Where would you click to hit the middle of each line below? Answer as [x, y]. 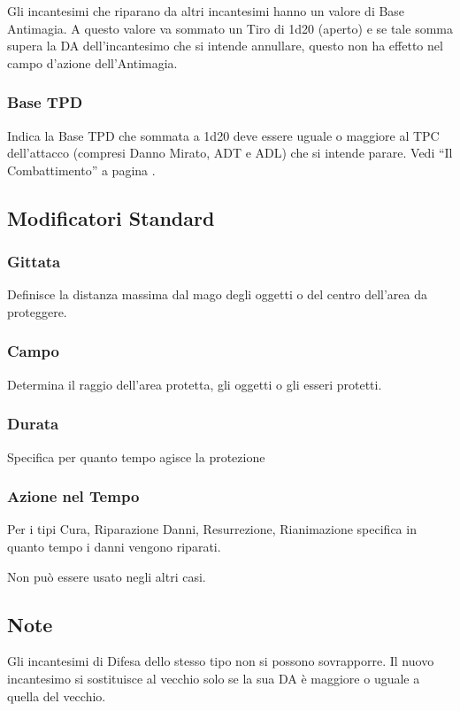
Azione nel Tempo [73, 496]
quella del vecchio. [57, 696]
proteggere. [37, 311]
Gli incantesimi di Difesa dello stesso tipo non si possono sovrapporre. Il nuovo [221, 661]
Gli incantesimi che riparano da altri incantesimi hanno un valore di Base [206, 11]
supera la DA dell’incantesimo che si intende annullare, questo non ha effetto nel [225, 46]
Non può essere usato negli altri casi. [107, 576]
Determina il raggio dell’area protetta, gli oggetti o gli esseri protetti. [195, 384]
